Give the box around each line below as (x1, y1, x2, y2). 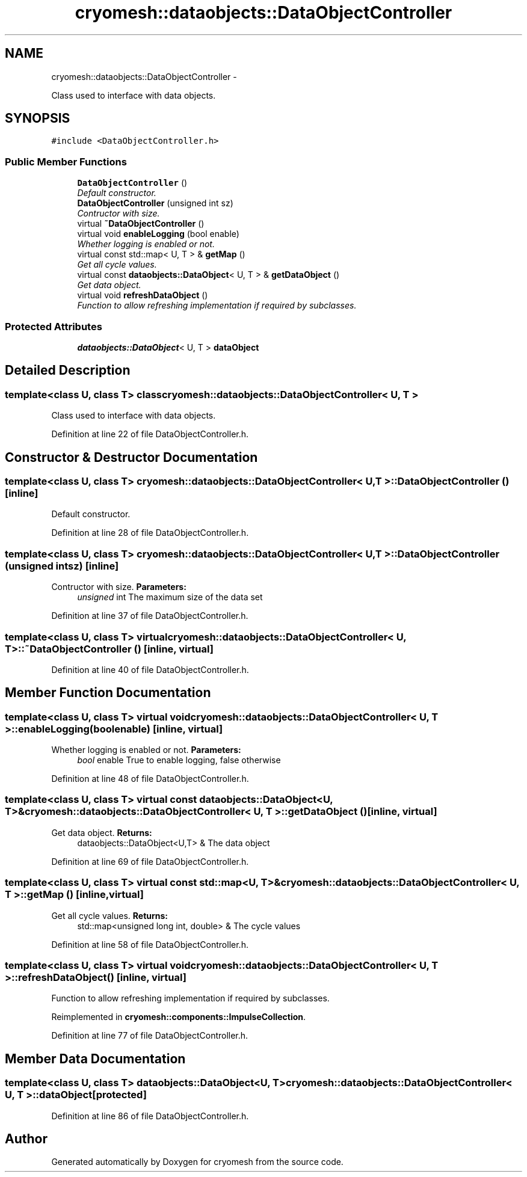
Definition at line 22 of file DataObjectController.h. (51, 429, 249, 440)
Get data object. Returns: (51, 827, 152, 838)
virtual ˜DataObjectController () (77, 218, 205, 229)
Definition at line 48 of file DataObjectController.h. (51, 773, 249, 784)
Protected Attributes (5, 320, 102, 333)
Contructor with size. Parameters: (51, 582, 186, 592)
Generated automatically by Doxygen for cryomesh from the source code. (51, 1157, 344, 1167)
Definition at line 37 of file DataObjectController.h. (51, 610, 248, 621)
